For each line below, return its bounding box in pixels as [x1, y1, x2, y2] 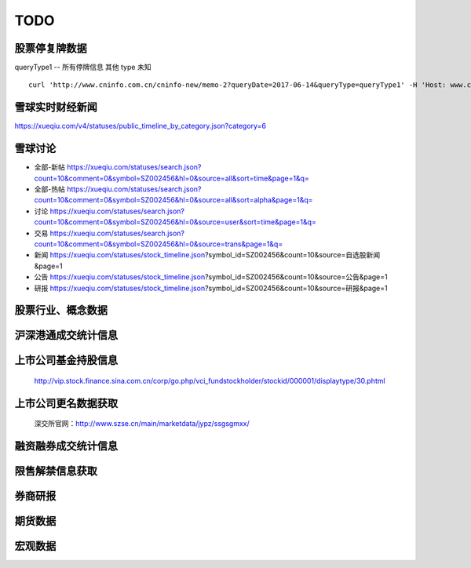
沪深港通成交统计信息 [14, 329, 118, 342]
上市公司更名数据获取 [14, 396, 118, 410]
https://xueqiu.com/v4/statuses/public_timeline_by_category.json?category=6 [14, 122, 267, 131]
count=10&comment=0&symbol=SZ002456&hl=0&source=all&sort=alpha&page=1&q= [34, 195, 313, 205]
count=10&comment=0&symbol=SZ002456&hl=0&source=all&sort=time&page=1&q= [34, 173, 309, 183]
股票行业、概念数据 [14, 304, 108, 317]
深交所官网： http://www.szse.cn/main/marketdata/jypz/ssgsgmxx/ [34, 419, 250, 428]
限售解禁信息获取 [14, 464, 97, 478]
